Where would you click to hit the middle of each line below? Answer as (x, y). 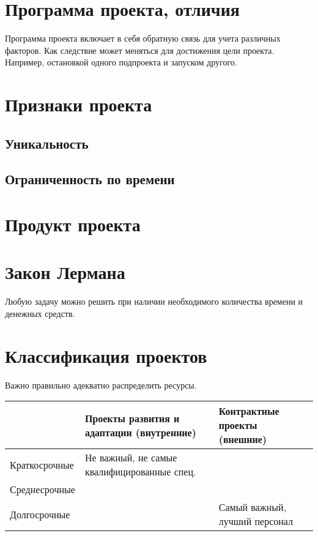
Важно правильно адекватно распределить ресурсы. (101, 385)
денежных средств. (40, 313)
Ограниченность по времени (90, 179)
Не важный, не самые (131, 458)
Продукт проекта (73, 224)
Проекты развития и (132, 418)
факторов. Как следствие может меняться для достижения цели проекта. (140, 50)
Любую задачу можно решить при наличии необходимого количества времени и (154, 301)
